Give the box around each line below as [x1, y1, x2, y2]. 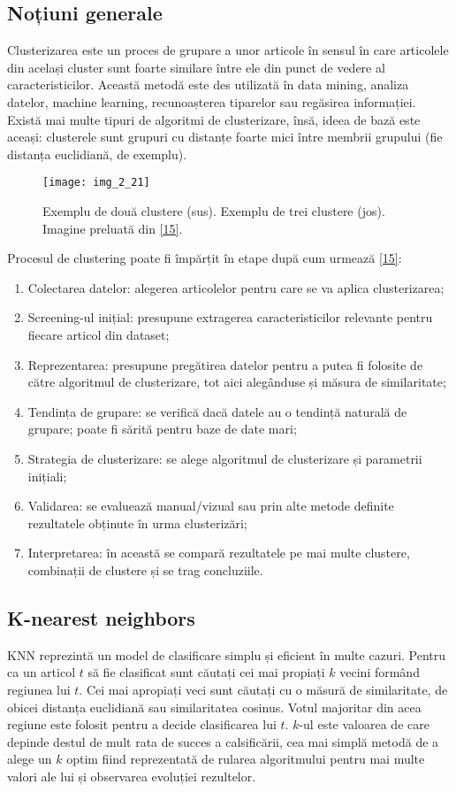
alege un [7, 750, 52, 768]
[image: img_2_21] [42, 176, 150, 189]
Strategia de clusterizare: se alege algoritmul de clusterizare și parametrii [27, 449, 422, 467]
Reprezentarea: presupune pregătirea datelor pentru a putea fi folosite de [27, 355, 423, 373]
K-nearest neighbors [7, 604, 195, 631]
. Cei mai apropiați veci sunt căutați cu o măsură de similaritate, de [79, 680, 448, 698]
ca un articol [7, 663, 76, 681]
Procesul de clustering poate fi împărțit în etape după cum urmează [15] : [7, 249, 402, 267]
